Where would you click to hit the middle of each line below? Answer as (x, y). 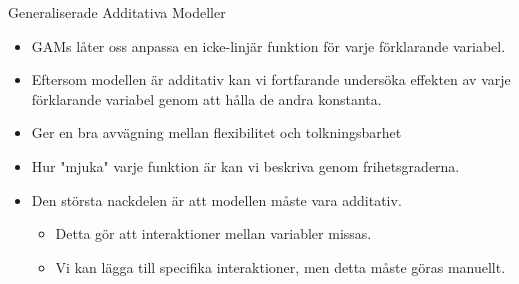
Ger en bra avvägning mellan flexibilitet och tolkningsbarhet (216, 132)
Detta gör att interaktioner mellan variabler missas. (213, 233)
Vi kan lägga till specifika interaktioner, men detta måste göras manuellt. (280, 266)
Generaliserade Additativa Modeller (117, 12)
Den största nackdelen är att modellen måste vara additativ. (216, 199)
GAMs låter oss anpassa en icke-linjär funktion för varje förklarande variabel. (268, 45)
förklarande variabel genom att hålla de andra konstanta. (206, 98)
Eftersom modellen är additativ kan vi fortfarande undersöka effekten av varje (271, 79)
